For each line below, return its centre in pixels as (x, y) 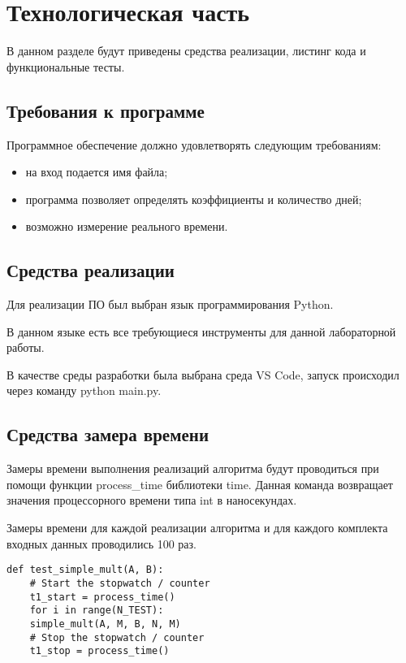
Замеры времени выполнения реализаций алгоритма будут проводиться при (193, 468)
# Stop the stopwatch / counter (117, 637)
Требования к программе (106, 110)
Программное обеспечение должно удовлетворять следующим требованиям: (194, 144)
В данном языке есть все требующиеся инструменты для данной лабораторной (201, 331)
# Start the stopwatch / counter (120, 583)
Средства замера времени (108, 434)
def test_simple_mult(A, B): (85, 570)
